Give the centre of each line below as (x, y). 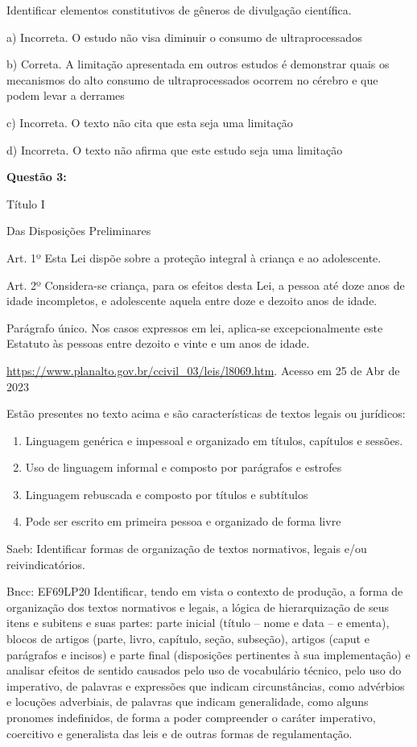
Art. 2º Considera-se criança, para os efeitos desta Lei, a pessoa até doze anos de (206, 285)
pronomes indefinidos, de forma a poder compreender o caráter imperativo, (191, 717)
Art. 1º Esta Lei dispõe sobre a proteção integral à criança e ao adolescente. (194, 257)
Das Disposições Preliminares (79, 231)
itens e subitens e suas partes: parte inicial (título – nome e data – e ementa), (198, 623)
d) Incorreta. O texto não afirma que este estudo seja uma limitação (175, 149)
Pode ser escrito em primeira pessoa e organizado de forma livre (183, 521)
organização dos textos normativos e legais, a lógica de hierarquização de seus (198, 607)
